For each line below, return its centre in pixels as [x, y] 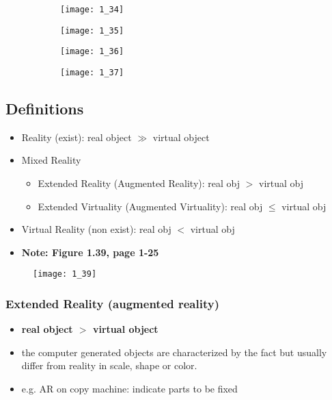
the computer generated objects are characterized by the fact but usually [174, 352]
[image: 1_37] [92, 72]
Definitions [45, 109]
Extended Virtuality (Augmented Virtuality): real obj [150, 206]
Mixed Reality [51, 160]
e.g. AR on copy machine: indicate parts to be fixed [129, 389]
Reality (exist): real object [77, 137]
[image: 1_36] [92, 52]
